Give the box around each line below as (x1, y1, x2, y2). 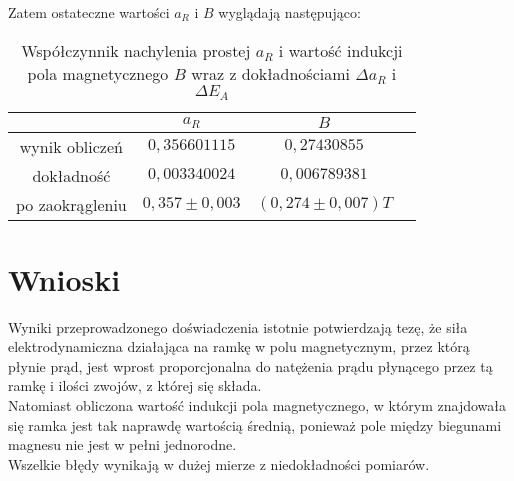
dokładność (32, 163, 111, 187)
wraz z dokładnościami (191, 61, 350, 85)
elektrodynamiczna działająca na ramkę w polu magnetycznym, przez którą (8, 336, 470, 357)
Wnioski (8, 258, 121, 299)
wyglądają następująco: (218, 2, 361, 22)
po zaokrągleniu (16, 192, 127, 216)
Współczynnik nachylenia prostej (21, 38, 251, 62)
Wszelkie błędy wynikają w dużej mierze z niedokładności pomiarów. (8, 453, 430, 474)
